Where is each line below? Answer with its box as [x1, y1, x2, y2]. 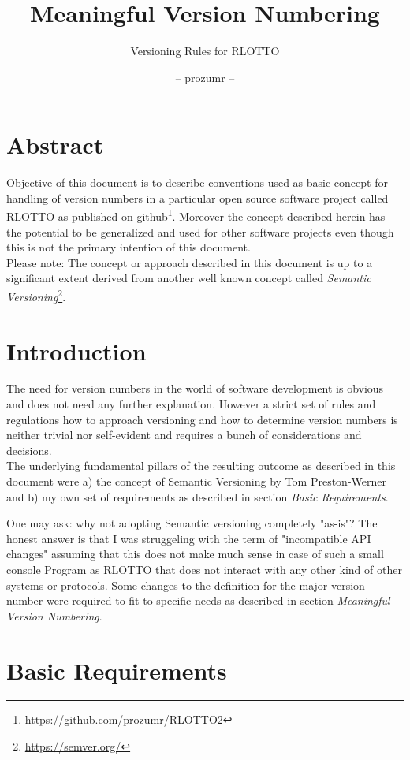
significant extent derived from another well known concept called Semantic [6, 270, 371, 286]
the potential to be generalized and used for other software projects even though [6, 223, 394, 240]
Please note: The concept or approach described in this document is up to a [6, 254, 373, 270]
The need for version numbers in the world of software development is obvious [6, 380, 384, 397]
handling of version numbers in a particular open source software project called [6, 189, 389, 206]
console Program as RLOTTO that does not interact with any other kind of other [6, 561, 402, 577]
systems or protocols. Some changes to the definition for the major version [6, 576, 365, 593]
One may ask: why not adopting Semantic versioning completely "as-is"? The [6, 515, 378, 531]
